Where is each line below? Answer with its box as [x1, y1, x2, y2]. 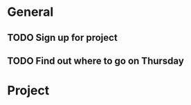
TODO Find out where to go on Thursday [7, 55, 185, 66]
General [7, 4, 54, 20]
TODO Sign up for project [7, 32, 118, 44]
